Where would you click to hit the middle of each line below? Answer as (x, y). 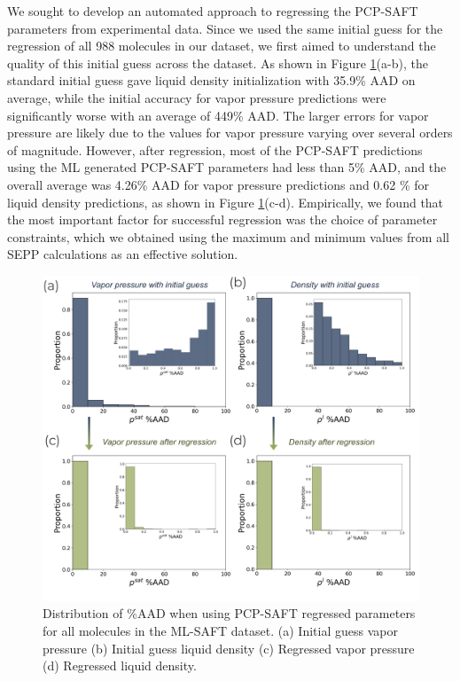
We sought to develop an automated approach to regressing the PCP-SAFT (213, 11)
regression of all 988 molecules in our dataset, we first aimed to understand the (222, 46)
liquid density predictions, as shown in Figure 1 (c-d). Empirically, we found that (226, 202)
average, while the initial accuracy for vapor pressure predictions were (197, 97)
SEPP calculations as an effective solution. (123, 254)
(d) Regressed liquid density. (120, 665)
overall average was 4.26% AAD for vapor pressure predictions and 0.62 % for (218, 184)
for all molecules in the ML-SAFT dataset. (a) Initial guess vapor (220, 630)
